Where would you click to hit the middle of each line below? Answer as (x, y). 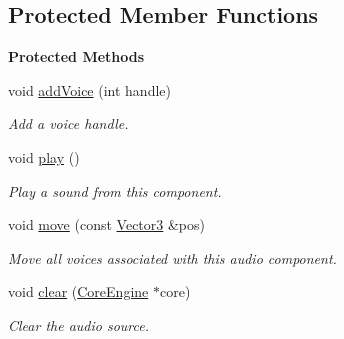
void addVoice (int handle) (89, 89)
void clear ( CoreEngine (78, 291)
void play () (44, 156)
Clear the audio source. (79, 324)
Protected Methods (76, 56)
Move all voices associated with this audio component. (172, 257)
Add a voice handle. (68, 123)
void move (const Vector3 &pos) (106, 224)
